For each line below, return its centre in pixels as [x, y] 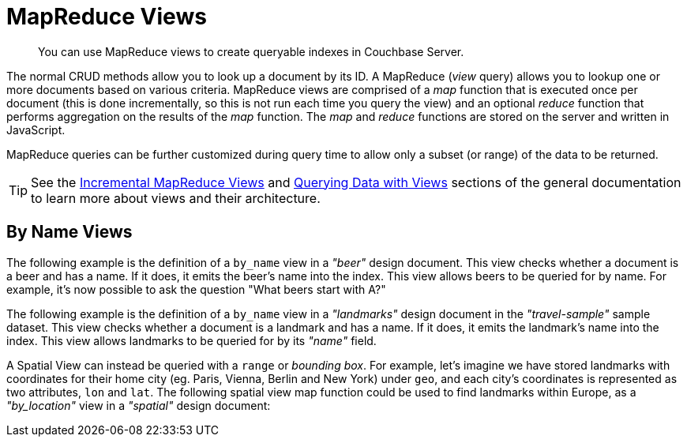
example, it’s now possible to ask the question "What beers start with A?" [196, 289]
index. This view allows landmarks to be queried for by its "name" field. [191, 340]
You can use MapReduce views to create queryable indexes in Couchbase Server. [251, 51]
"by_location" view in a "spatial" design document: [139, 405]
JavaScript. [36, 130]
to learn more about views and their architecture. [176, 198]
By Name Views [69, 232]
